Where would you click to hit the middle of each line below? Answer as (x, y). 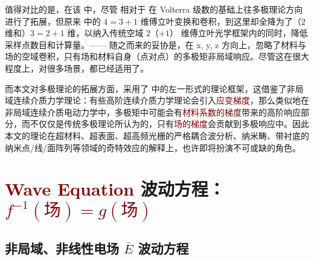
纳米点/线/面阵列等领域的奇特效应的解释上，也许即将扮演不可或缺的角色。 (153, 147)
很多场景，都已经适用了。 (98, 68)
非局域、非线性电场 (62, 248)
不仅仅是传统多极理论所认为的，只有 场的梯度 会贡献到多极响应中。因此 (169, 124)
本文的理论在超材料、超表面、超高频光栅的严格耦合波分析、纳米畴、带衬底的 (157, 135)
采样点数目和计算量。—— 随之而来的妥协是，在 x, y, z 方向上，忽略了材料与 (155, 44)
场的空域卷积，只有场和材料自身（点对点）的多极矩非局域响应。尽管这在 (149, 56)
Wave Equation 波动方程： (115, 189)
